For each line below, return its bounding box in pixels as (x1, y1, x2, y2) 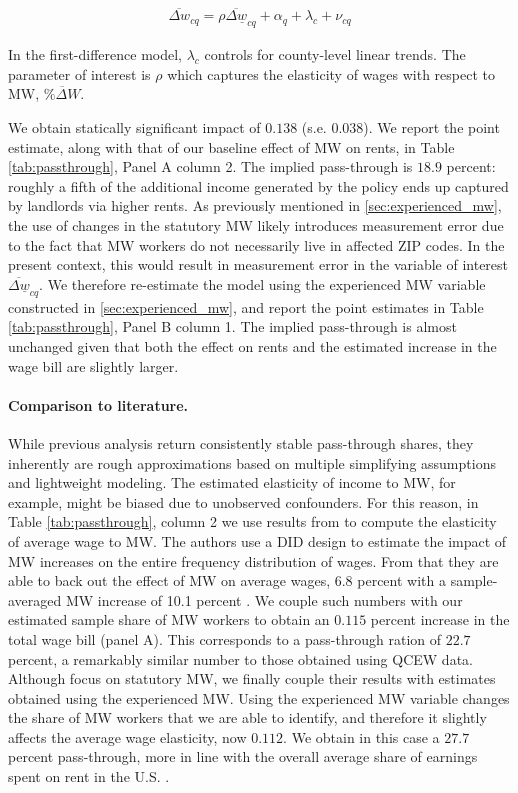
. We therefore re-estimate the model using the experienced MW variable (39, 273, 486, 294)
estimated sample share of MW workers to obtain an (8, 609, 330, 630)
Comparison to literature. (8, 394, 189, 415)
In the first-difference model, (8, 44, 182, 65)
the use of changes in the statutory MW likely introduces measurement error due (8, 215, 504, 236)
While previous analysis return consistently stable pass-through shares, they (8, 432, 474, 453)
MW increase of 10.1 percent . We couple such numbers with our (65, 589, 463, 610)
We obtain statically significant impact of (8, 117, 261, 138)
